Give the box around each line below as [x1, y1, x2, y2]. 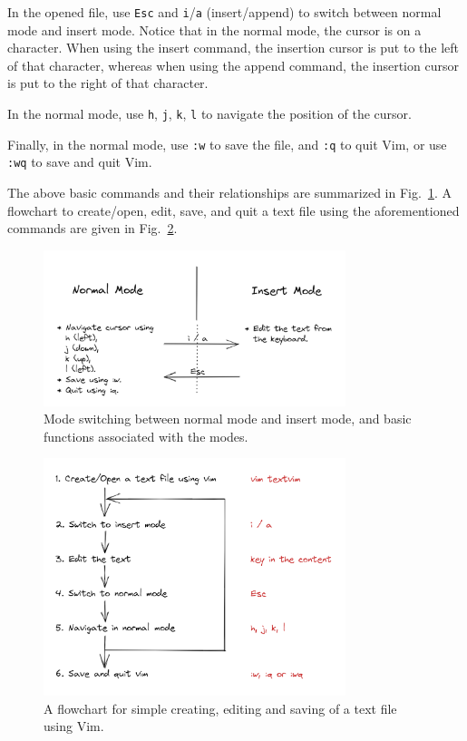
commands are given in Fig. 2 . [7, 219, 178, 238]
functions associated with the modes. [44, 426, 248, 445]
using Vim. [44, 717, 104, 736]
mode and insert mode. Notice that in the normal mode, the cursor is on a [7, 20, 422, 39]
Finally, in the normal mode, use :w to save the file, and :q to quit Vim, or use [7, 134, 447, 153]
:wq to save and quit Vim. [7, 152, 152, 171]
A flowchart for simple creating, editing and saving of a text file [44, 698, 397, 717]
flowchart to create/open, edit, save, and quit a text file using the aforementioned [7, 200, 460, 219]
